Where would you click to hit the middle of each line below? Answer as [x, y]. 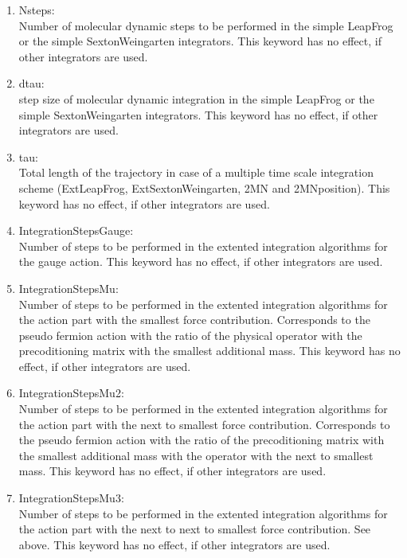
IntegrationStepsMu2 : [71, 393]
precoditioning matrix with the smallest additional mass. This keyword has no [209, 351]
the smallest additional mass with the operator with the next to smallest [196, 455]
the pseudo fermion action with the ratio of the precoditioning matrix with [202, 440]
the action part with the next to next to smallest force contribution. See [195, 529]
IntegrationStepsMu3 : [71, 498]
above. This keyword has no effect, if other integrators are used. [174, 544]
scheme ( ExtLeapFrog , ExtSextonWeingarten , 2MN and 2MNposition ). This [204, 187]
